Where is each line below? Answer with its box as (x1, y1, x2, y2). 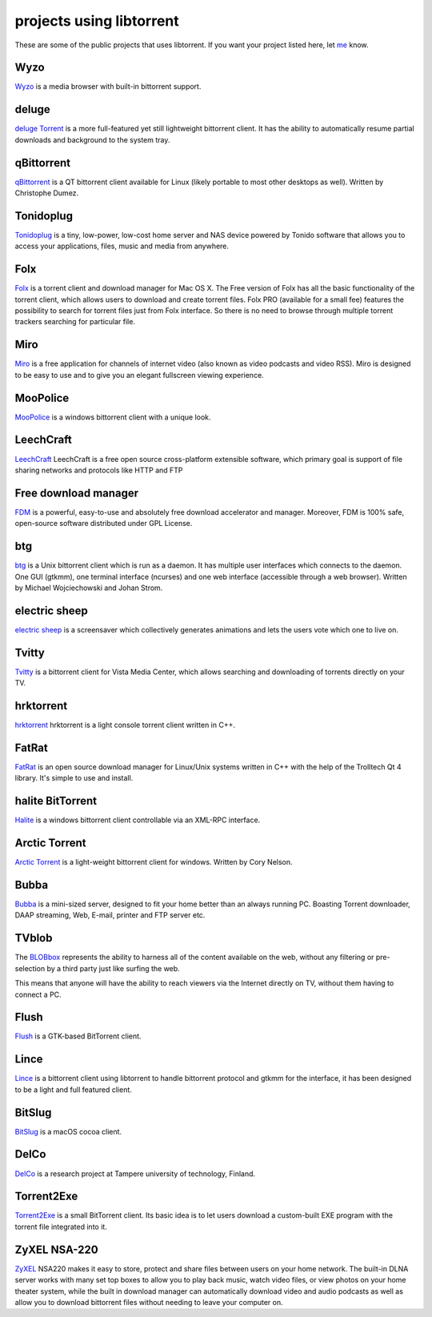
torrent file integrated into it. (14, 1222, 107, 1231)
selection (14, 963, 46, 973)
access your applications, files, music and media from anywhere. (14, 241, 230, 251)
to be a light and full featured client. (14, 1085, 132, 1094)
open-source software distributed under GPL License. (14, 519, 193, 528)
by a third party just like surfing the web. (46, 963, 180, 973)
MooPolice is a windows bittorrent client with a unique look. (14, 412, 211, 422)
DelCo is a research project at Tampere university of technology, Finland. (14, 1169, 256, 1178)
